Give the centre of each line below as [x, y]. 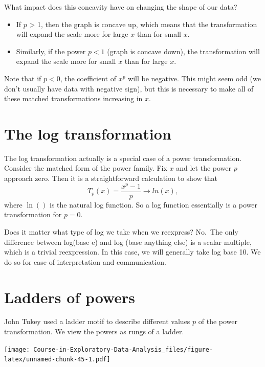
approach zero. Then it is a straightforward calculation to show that [111, 178]
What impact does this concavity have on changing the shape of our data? [121, 7]
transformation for [33, 214]
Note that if [23, 78]
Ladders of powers [70, 297]
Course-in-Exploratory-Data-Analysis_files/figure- [123, 349]
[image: [17, 349]
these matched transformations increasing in [73, 98]
